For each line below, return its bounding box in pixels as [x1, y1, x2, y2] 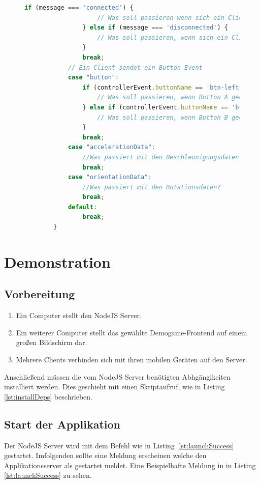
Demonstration [4, 251, 111, 272]
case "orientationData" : [68, 174, 152, 181]
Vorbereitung [4, 286, 75, 302]
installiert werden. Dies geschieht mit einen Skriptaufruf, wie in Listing [4, 381, 225, 392]
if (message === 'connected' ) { [24, 4, 134, 11]
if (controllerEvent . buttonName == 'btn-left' [82, 83, 243, 91]
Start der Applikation [4, 416, 120, 432]
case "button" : [68, 74, 119, 81]
